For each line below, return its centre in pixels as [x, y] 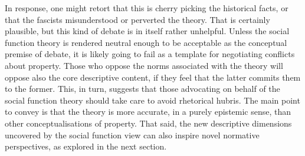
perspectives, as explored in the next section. [86, 146]
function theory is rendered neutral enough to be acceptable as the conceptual [146, 42]
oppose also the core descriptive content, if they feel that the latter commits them [153, 77]
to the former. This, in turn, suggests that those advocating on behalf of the [142, 89]
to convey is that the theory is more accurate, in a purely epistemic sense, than [148, 112]
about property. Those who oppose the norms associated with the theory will [144, 65]
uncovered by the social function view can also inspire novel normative [132, 135]
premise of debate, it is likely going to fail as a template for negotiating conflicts [150, 54]
